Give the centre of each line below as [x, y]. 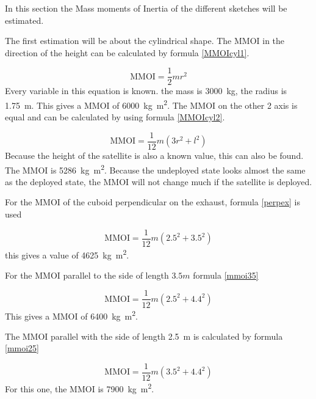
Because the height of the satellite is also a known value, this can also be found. [154, 155]
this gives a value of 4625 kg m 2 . [67, 254]
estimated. [24, 20]
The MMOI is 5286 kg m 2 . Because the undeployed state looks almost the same [155, 169]
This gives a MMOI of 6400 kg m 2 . [71, 315]
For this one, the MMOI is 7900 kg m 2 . [80, 388]
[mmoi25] [22, 348]
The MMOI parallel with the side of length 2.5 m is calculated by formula [144, 336]
